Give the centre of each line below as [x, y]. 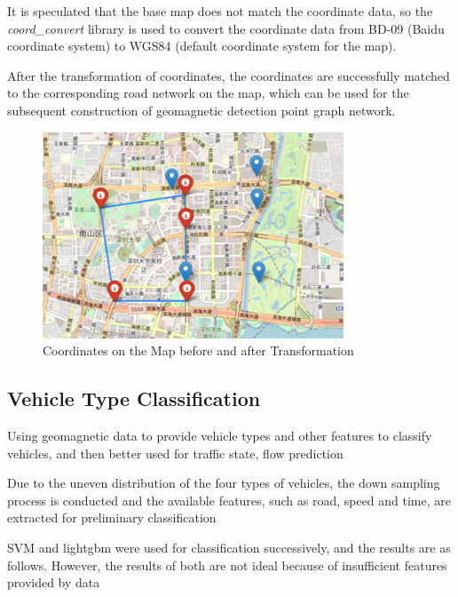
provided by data [54, 582]
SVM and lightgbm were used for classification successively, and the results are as [229, 548]
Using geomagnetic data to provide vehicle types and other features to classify [220, 436]
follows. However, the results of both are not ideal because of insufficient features [227, 565]
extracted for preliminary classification [112, 517]
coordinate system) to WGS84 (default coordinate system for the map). [202, 46]
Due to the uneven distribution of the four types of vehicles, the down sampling [224, 483]
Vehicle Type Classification [134, 398]
